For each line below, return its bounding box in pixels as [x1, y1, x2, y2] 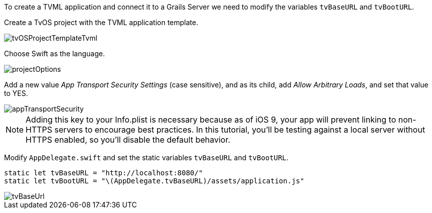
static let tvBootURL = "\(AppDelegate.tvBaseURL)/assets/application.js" [4, 177, 305, 185]
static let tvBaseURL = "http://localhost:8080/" [4, 169, 203, 177]
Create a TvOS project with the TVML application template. [4, 18, 198, 27]
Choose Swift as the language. [4, 49, 105, 58]
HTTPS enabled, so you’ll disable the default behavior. [26, 135, 230, 145]
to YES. [4, 89, 28, 97]
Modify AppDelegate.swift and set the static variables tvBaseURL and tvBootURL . [4, 153, 289, 162]
